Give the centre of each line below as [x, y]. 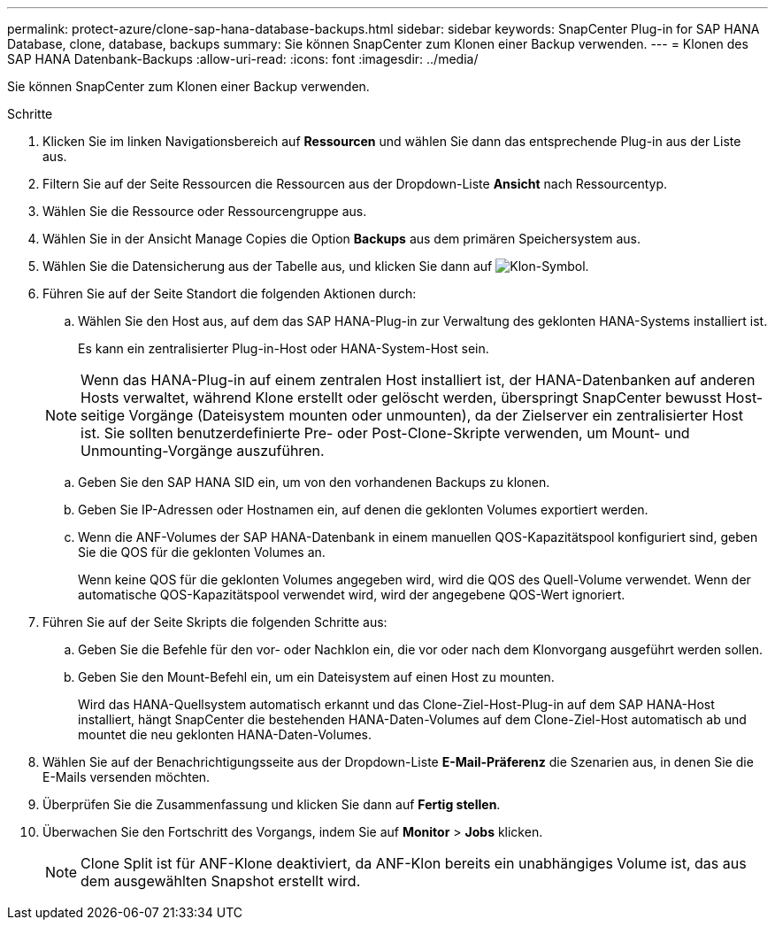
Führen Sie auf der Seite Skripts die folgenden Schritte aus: [215, 622]
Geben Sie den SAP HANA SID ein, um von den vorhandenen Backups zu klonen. [314, 482]
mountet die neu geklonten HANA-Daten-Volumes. [225, 734]
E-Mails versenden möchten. [127, 777]
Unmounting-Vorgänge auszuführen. [203, 451]
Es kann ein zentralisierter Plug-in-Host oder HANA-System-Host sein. [284, 348]
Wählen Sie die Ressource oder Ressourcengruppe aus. [205, 211]
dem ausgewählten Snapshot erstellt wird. [221, 881]
